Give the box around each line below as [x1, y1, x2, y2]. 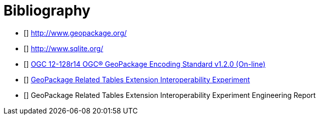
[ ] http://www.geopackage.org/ [24, 28, 127, 37]
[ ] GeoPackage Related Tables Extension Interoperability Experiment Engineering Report [24, 90, 316, 99]
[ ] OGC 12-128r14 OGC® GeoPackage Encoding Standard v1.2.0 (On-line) [24, 59, 266, 68]
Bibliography [4, 2, 91, 19]
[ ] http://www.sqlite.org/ [24, 44, 104, 53]
